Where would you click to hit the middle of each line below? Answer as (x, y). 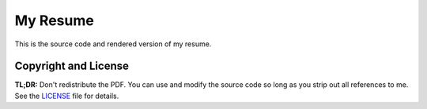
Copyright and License (72, 66)
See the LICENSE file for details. (67, 96)
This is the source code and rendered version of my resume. (113, 44)
